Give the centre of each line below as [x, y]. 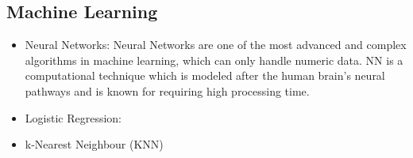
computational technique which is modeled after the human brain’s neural [205, 75]
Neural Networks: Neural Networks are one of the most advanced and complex [216, 45]
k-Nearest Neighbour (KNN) [94, 144]
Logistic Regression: [73, 117]
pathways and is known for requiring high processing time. [167, 90]
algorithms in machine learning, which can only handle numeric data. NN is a [214, 60]
